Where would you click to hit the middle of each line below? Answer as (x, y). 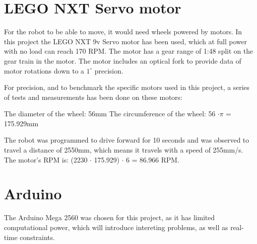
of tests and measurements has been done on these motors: (93, 97)
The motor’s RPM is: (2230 (46, 159)
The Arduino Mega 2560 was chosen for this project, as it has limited (109, 217)
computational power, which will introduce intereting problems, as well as (116, 227)
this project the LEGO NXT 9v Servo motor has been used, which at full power (126, 41)
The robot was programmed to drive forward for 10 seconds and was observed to (127, 140)
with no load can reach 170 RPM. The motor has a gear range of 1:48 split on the (128, 51)
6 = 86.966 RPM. (153, 159)
